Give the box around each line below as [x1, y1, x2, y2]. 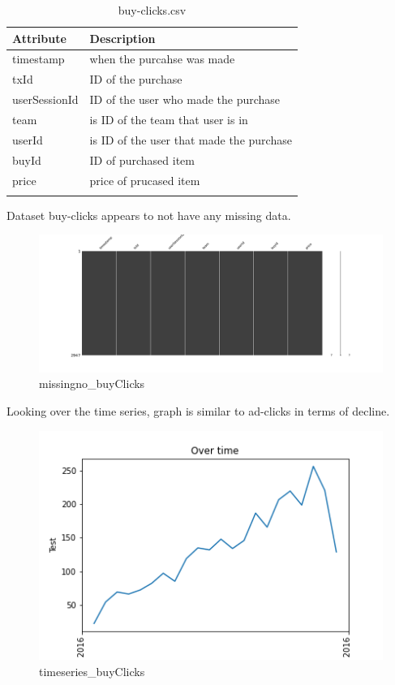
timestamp [12, 50, 65, 67]
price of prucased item [89, 171, 200, 188]
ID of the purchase [89, 71, 182, 88]
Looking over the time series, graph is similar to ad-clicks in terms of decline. [6, 402, 390, 419]
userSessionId [12, 91, 79, 108]
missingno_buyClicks [39, 375, 145, 392]
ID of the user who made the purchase [89, 91, 281, 108]
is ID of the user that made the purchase [89, 131, 292, 148]
